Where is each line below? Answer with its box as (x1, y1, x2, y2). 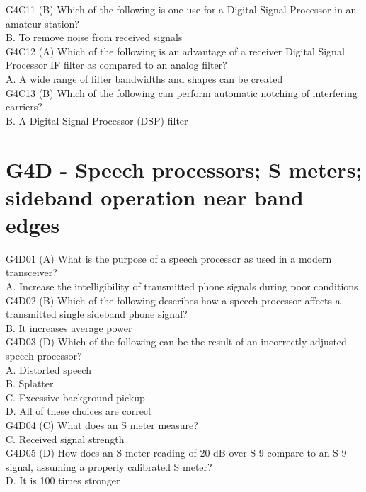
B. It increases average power (6, 320, 132, 335)
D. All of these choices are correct (6, 404, 152, 418)
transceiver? (6, 265, 57, 280)
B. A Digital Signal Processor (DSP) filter (6, 113, 188, 127)
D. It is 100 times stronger (6, 473, 120, 488)
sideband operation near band (6, 182, 304, 211)
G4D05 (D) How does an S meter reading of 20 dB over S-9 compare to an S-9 (6, 445, 347, 460)
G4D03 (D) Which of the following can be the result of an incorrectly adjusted (6, 334, 347, 349)
